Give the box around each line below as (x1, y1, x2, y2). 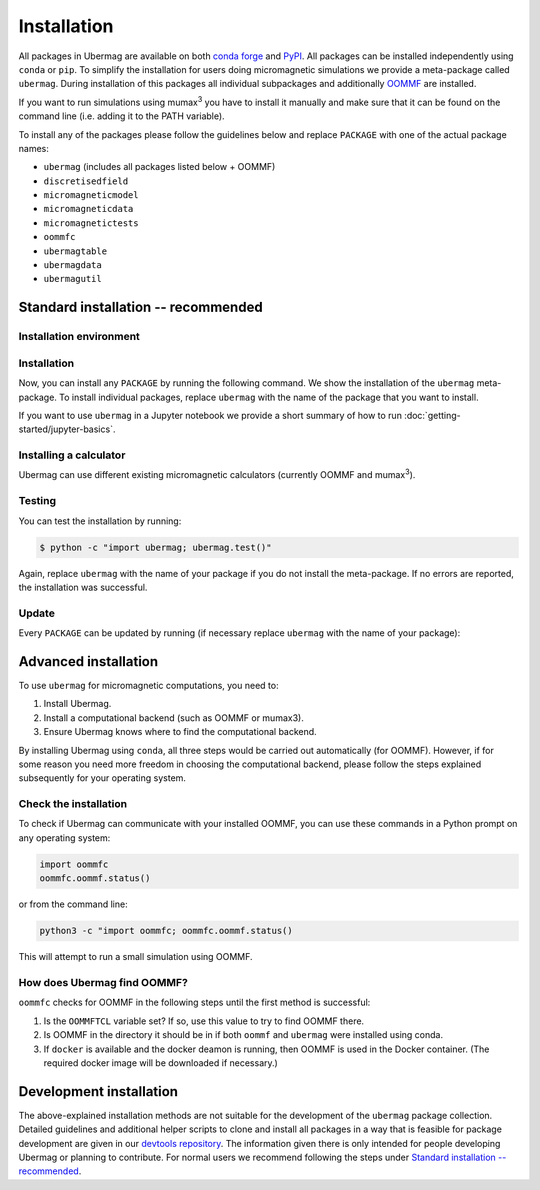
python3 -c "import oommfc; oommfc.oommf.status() (39, 925, 294, 937)
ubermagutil (43, 273, 102, 285)
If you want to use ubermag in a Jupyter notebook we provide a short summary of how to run (18, 409, 402, 421)
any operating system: (18, 831, 111, 844)
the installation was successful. (18, 581, 148, 593)
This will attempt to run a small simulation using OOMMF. (18, 951, 254, 963)
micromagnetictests (43, 217, 139, 229)
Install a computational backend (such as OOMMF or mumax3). (43, 711, 304, 724)
